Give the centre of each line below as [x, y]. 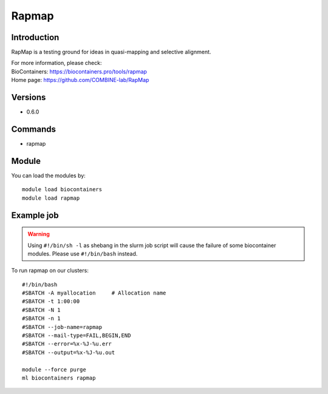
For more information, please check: [56, 63]
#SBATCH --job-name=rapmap [62, 327]
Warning [39, 234]
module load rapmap [51, 198]
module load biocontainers [62, 189]
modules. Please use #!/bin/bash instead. [83, 253]
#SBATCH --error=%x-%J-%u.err [67, 344]
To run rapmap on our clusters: [50, 271]
